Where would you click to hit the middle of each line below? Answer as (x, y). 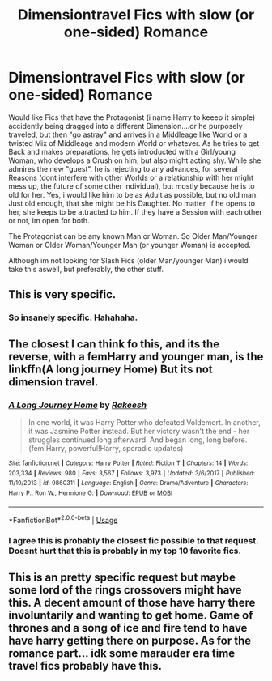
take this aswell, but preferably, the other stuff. (86, 269)
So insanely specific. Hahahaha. (73, 317)
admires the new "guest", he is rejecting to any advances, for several (123, 168)
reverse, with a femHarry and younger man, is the (136, 357)
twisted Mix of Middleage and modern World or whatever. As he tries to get (134, 143)
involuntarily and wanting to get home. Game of (131, 615)
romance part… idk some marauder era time (122, 653)
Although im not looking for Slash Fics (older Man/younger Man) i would (128, 260)
